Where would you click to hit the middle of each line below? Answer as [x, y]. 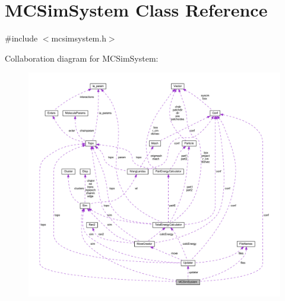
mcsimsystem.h [79, 38]
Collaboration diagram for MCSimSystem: [82, 58]
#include [21, 38]
